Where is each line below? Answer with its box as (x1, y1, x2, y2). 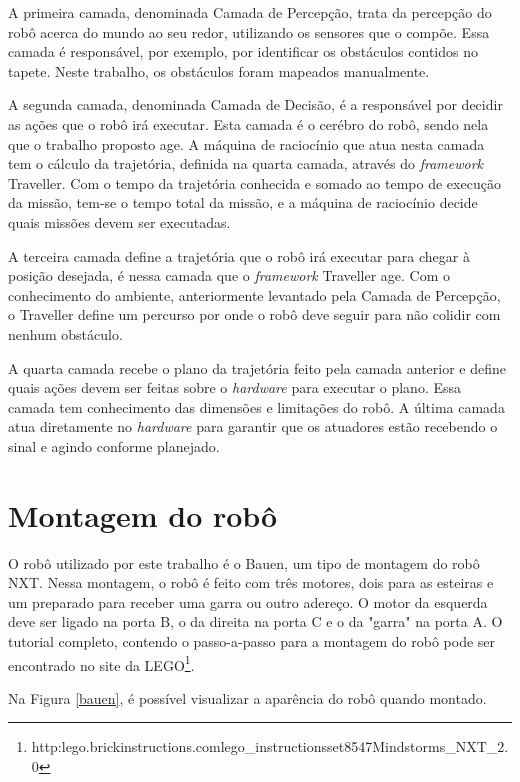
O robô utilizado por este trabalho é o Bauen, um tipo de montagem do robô (8, 552, 480, 573)
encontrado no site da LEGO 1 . (8, 651, 195, 675)
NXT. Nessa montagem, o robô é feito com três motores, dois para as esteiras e (8, 572, 494, 593)
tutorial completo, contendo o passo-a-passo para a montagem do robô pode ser (8, 630, 496, 651)
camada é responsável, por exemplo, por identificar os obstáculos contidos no (8, 41, 478, 62)
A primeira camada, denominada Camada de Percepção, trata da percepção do (8, 2, 492, 22)
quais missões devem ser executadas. (8, 211, 231, 232)
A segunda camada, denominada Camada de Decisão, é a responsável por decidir (8, 94, 503, 115)
